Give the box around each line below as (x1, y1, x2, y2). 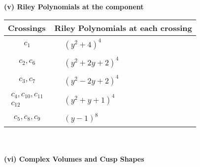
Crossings (8, 22, 46, 33)
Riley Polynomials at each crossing (54, 22, 192, 33)
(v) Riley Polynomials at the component (4, 1, 144, 11)
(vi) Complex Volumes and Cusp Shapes (4, 153, 144, 164)
